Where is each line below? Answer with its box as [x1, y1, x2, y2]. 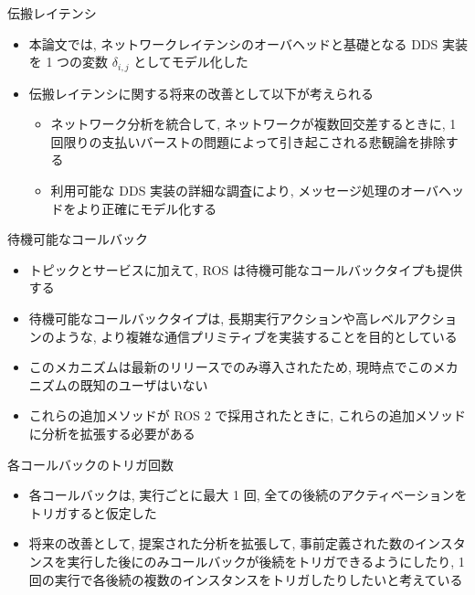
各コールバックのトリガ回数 [7, 454, 174, 473]
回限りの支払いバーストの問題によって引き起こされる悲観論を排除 [50, 132, 446, 151]
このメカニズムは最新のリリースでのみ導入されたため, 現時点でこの [28, 357, 433, 377]
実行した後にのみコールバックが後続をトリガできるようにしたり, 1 [67, 551, 465, 570]
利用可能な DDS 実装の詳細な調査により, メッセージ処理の [50, 181, 401, 200]
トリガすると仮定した [28, 503, 157, 522]
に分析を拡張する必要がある [28, 423, 195, 442]
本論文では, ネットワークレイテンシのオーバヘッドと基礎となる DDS [28, 34, 438, 53]
